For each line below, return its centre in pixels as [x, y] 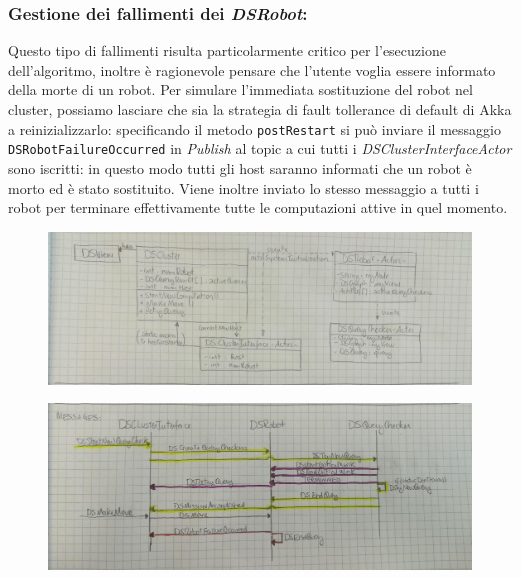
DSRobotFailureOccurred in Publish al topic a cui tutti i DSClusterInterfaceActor [260, 148]
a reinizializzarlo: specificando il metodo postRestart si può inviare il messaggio [254, 128]
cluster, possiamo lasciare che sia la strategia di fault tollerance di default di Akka [260, 109]
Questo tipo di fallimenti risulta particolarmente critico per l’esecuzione [227, 50]
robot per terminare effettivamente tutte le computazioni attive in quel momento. [258, 207]
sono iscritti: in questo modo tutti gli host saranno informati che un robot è [240, 167]
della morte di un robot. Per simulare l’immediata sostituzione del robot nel [240, 89]
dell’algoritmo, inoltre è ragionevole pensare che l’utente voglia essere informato [252, 69]
